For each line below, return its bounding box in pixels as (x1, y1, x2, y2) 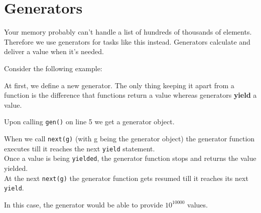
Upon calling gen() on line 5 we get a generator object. (4, 116, 175, 127)
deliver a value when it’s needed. (4, 46, 104, 57)
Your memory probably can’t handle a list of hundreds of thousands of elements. (4, 27, 252, 37)
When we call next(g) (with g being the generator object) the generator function (4, 133, 255, 143)
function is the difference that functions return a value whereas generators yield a (4, 90, 257, 100)
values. (187, 199, 208, 209)
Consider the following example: (4, 63, 102, 73)
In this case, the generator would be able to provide (4, 199, 163, 209)
